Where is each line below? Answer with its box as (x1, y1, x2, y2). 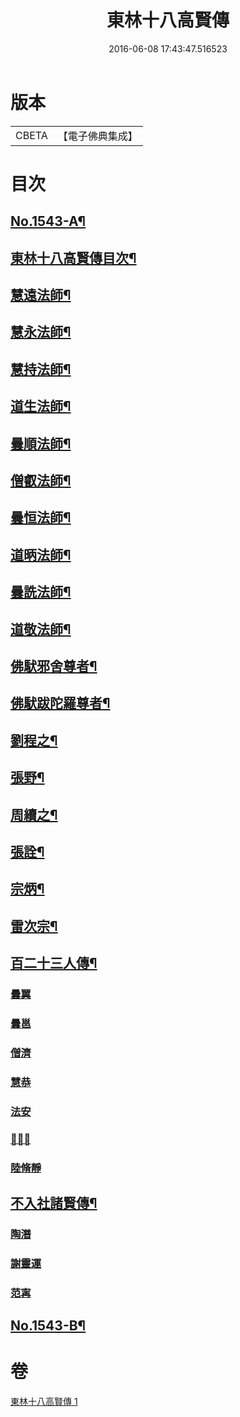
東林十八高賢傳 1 (10, 1396, 78, 1408)
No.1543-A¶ (10, 213, 87, 230)
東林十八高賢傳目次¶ (10, 249, 137, 266)
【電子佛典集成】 (57, 129, 138, 143)
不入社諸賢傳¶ (10, 1194, 98, 1211)
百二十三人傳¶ (10, 955, 98, 972)
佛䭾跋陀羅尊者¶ (10, 695, 111, 712)
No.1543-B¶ (10, 1317, 87, 1335)
